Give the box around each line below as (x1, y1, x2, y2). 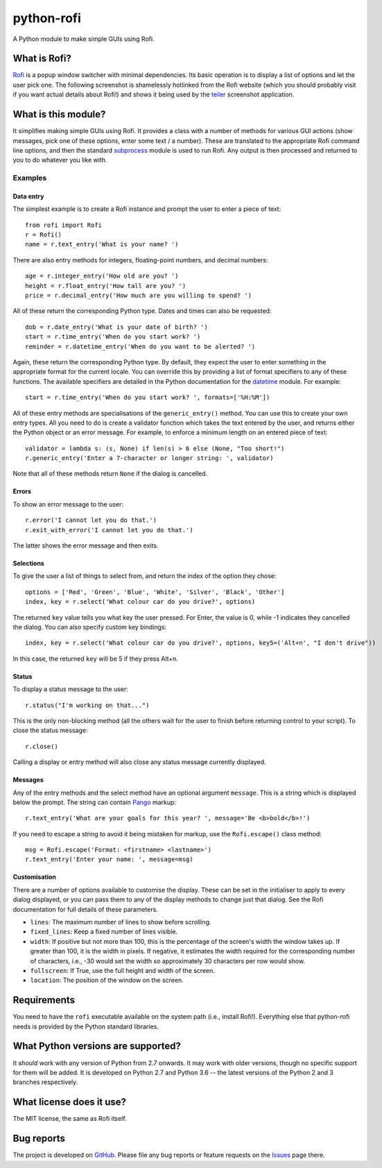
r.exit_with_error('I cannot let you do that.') (25, 526, 193, 534)
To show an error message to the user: (12, 500, 124, 508)
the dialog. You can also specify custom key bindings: (12, 623, 167, 631)
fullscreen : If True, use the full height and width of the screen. (30, 966, 215, 974)
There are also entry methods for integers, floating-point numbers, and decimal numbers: (12, 255, 268, 264)
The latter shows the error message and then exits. (12, 541, 159, 550)
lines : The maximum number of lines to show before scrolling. (30, 918, 211, 926)
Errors (12, 487, 31, 496)
